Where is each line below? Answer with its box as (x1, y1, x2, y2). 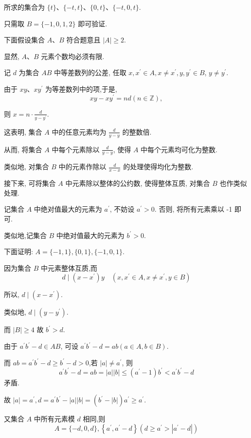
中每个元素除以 (52, 144, 100, 154)
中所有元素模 (34, 414, 75, 424)
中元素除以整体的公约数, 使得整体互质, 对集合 (65, 178, 210, 188)
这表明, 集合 (4, 126, 42, 137)
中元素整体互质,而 (40, 262, 97, 273)
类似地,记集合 (4, 230, 47, 240)
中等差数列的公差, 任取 (54, 67, 126, 78)
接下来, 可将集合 (4, 178, 56, 188)
